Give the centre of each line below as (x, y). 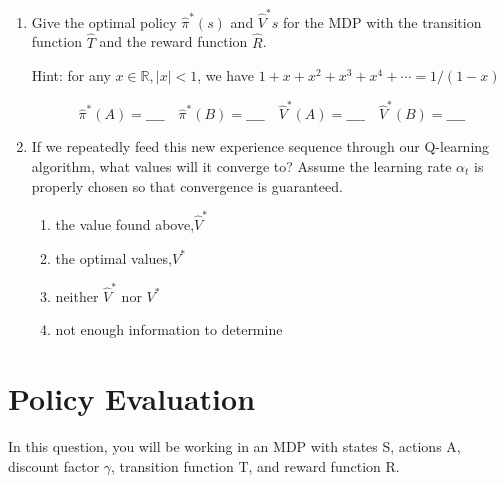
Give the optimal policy (104, 21)
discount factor (54, 465)
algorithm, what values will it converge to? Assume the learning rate (241, 166)
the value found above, (125, 223)
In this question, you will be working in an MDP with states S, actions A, (234, 446)
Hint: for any (71, 75)
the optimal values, (113, 257)
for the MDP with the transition (382, 21)
